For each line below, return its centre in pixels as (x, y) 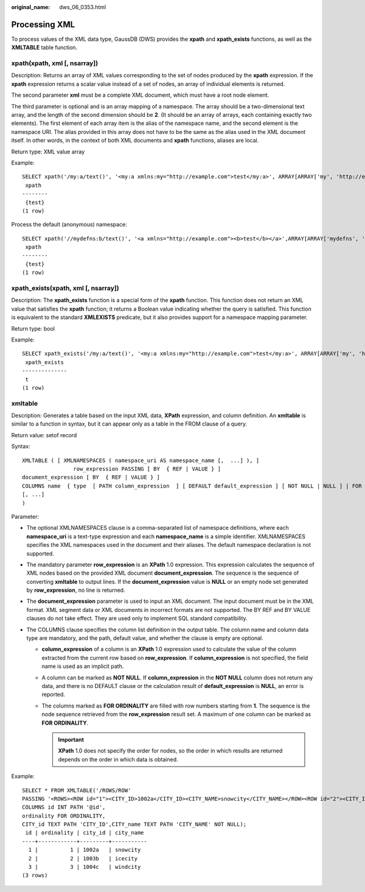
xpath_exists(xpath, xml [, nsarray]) (65, 288)
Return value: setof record (44, 435)
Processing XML (43, 24)
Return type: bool (33, 328)
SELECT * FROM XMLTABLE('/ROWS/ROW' (77, 790)
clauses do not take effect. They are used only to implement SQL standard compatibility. (137, 619)
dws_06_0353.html (83, 7)
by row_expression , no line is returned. (76, 590)
